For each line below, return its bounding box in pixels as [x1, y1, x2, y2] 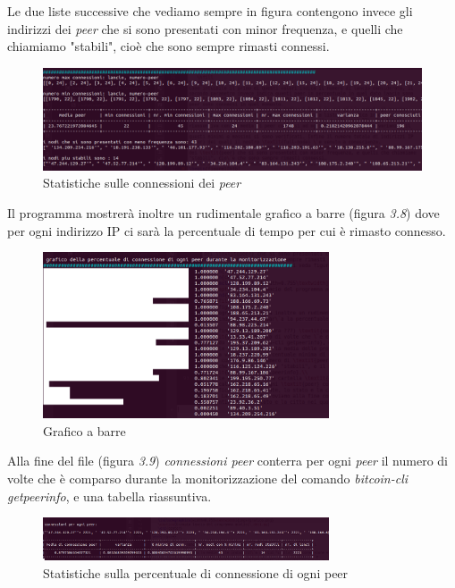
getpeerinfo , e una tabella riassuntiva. [7, 486, 212, 505]
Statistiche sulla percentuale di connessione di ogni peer [43, 563, 349, 582]
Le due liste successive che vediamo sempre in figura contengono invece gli [7, 2, 413, 20]
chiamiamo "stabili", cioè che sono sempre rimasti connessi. [7, 37, 330, 55]
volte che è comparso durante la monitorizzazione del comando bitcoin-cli [7, 468, 409, 487]
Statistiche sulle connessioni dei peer [43, 173, 241, 192]
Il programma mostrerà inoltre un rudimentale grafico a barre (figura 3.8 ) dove [7, 204, 440, 223]
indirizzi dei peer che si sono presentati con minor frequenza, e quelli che [7, 19, 403, 38]
